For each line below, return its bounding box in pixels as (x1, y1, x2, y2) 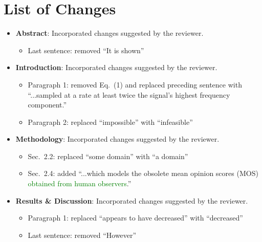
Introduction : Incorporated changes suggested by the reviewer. (15, 62, 217, 73)
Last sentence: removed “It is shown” (28, 45, 144, 55)
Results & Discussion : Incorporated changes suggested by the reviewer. (15, 195, 248, 206)
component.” (28, 99, 67, 110)
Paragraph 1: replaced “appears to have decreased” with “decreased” (28, 212, 243, 223)
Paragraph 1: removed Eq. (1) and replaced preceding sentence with (28, 79, 242, 90)
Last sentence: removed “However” (28, 229, 137, 240)
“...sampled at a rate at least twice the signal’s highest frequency (28, 89, 230, 100)
